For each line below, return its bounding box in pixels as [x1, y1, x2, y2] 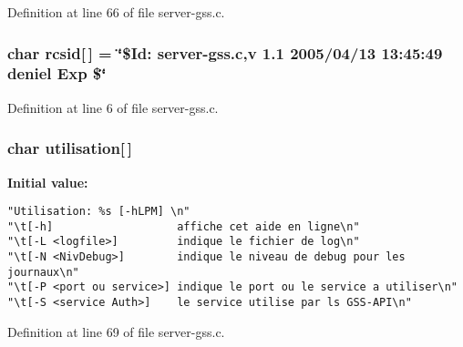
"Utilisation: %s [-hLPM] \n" [7, 205, 190, 219]
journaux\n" [7, 265, 79, 279]
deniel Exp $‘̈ [7, 62, 107, 85]
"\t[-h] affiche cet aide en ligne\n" [7, 219, 360, 233]
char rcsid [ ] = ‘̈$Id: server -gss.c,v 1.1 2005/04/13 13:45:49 [7, 41, 443, 64]
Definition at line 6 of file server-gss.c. [7, 97, 219, 117]
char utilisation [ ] [7, 137, 133, 159]
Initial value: [7, 172, 88, 191]
